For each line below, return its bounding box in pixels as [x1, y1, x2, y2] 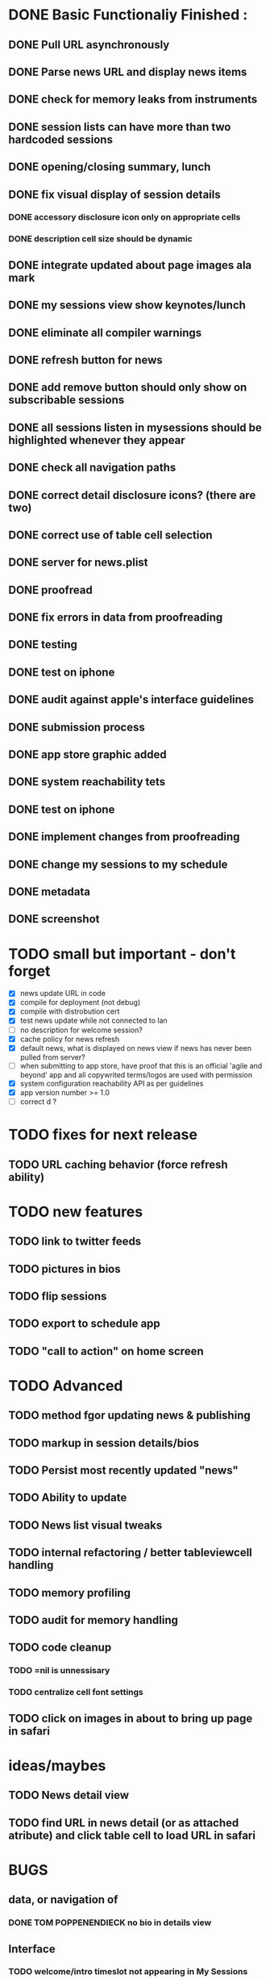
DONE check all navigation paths [8, 461, 177, 475]
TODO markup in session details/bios [8, 1436, 200, 1450]
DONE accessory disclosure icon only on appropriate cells [8, 211, 241, 223]
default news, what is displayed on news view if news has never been [19, 1043, 252, 1052]
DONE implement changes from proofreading [8, 830, 240, 844]
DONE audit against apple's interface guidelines [8, 692, 255, 707]
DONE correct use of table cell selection [8, 528, 213, 542]
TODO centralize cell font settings [8, 1687, 143, 1698]
